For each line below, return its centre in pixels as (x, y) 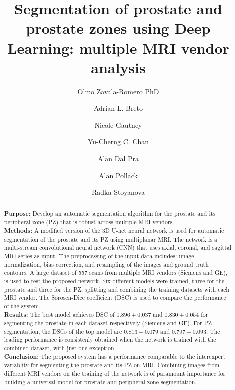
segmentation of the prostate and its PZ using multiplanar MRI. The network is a (111, 239)
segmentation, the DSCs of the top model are (63, 331)
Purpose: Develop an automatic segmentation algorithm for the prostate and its (110, 213)
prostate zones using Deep (118, 28)
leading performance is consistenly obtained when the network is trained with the (110, 340)
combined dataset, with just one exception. (60, 348)
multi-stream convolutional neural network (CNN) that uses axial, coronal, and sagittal (118, 248)
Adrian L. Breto (118, 108)
